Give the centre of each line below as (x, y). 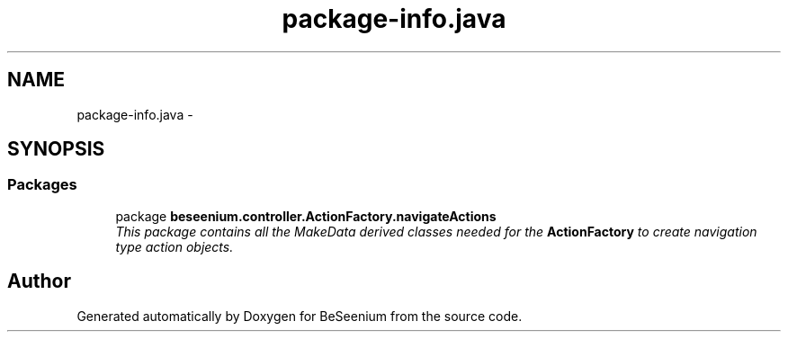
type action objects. (175, 246)
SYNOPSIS (56, 149)
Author (39, 281)
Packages (42, 185)
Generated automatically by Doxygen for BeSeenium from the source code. (300, 316)
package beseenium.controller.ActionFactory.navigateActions (306, 216)
